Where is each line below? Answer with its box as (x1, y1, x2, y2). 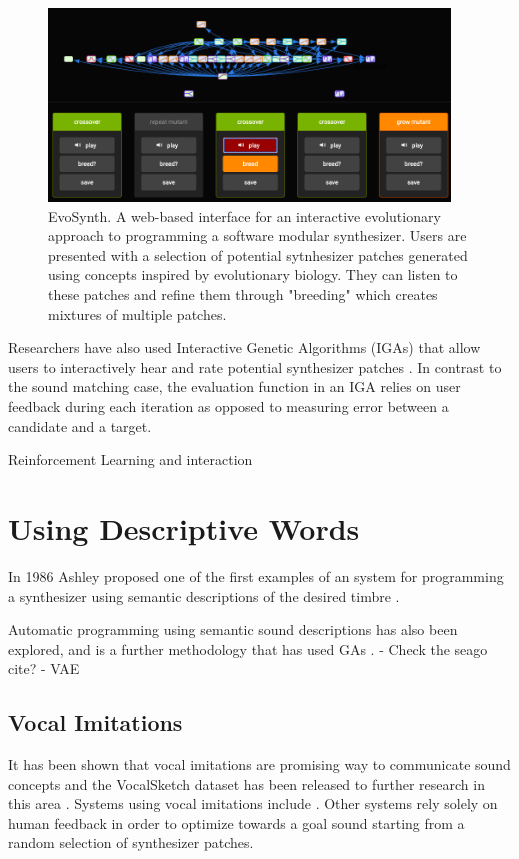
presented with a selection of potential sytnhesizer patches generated (48, 244, 468, 265)
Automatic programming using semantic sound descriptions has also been (8, 619, 458, 640)
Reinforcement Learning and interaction (8, 449, 253, 470)
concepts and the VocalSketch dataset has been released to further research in (8, 773, 485, 794)
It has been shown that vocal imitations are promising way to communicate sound (8, 754, 511, 775)
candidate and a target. (8, 415, 152, 436)
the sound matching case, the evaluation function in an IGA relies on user (8, 376, 461, 397)
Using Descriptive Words (8, 508, 360, 548)
